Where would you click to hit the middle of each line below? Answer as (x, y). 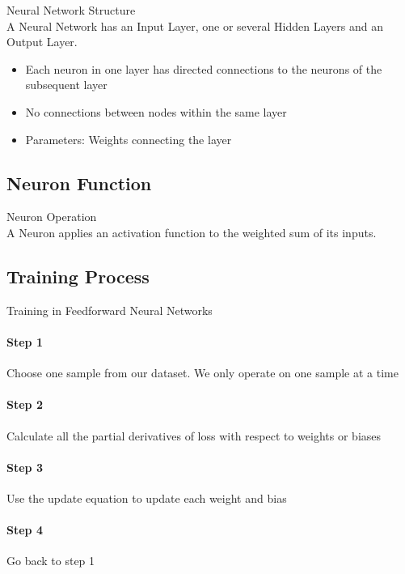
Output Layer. (42, 42)
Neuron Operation (52, 217)
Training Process (78, 276)
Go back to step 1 (51, 561)
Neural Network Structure (71, 10)
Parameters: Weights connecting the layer (129, 139)
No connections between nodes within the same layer (156, 111)
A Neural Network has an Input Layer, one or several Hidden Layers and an (195, 26)
